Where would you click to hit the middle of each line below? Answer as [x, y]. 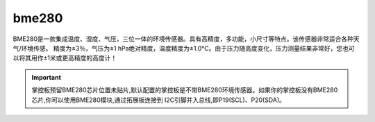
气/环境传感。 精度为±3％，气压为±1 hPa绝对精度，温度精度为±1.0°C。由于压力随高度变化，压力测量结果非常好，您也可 [184, 48]
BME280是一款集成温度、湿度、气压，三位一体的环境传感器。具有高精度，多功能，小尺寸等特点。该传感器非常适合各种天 [186, 39]
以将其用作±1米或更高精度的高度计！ [65, 58]
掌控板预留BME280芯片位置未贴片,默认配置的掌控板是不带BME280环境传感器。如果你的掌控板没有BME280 [185, 90]
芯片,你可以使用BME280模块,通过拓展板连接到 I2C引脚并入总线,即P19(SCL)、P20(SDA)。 [159, 100]
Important [47, 77]
